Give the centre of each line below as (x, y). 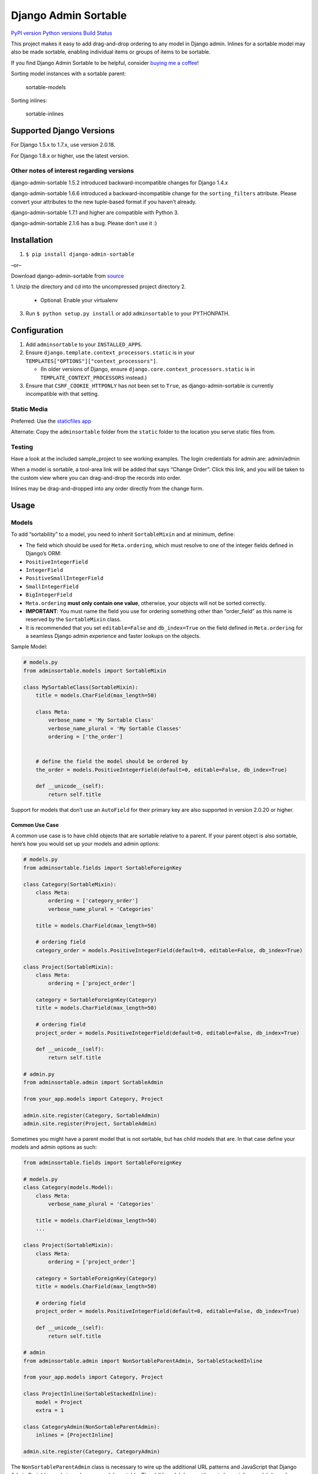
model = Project (59, 1402)
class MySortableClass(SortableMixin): (81, 687)
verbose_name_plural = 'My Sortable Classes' (115, 728)
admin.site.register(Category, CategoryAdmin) (92, 1451)
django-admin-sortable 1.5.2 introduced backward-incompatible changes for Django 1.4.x (120, 182)
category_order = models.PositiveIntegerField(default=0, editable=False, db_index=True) (169, 950)
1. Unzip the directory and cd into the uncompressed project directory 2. (99, 287)
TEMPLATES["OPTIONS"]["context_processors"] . (92, 361)
